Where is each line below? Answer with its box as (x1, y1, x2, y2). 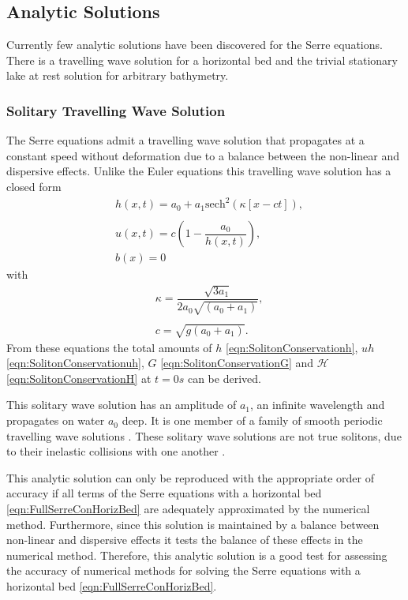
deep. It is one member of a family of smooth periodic (122, 412, 383, 429)
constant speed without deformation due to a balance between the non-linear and (6, 147, 400, 163)
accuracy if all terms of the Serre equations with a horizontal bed (6, 485, 322, 501)
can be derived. (187, 369, 261, 386)
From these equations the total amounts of (6, 339, 212, 355)
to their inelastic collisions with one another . (6, 443, 226, 459)
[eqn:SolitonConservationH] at (6, 369, 152, 386)
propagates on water (6, 412, 105, 429)
